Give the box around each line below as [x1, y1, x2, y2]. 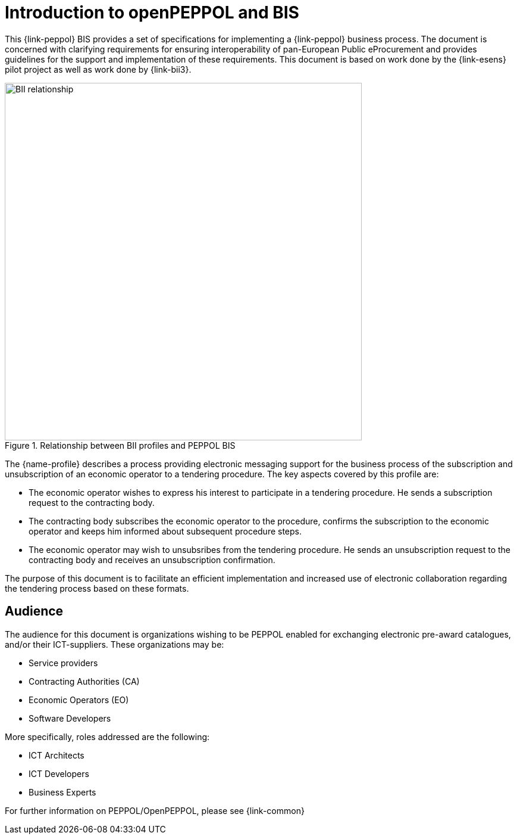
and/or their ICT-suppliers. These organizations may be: [5, 639, 224, 650]
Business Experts [29, 787, 96, 797]
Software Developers [29, 713, 111, 723]
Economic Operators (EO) [29, 694, 129, 705]
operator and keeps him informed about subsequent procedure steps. [29, 526, 302, 536]
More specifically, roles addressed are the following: [5, 731, 210, 742]
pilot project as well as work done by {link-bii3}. [5, 64, 192, 74]
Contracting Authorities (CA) [29, 676, 140, 686]
